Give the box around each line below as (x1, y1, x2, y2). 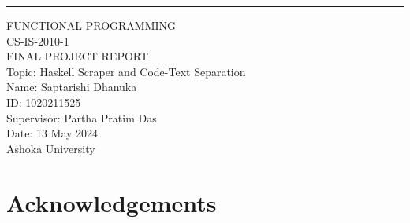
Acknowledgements (6, 186, 217, 218)
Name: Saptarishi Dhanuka (6, 79, 137, 95)
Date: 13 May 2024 (6, 125, 99, 141)
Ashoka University (6, 140, 95, 156)
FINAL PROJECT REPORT (6, 48, 149, 64)
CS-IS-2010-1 (6, 32, 69, 49)
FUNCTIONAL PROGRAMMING (6, 17, 177, 33)
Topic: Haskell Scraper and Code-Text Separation (6, 63, 246, 79)
